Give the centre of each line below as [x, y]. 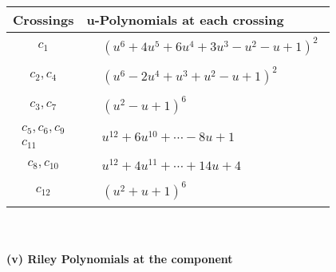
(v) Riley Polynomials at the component [120, 259]
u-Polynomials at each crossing [185, 20]
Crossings [43, 20]
